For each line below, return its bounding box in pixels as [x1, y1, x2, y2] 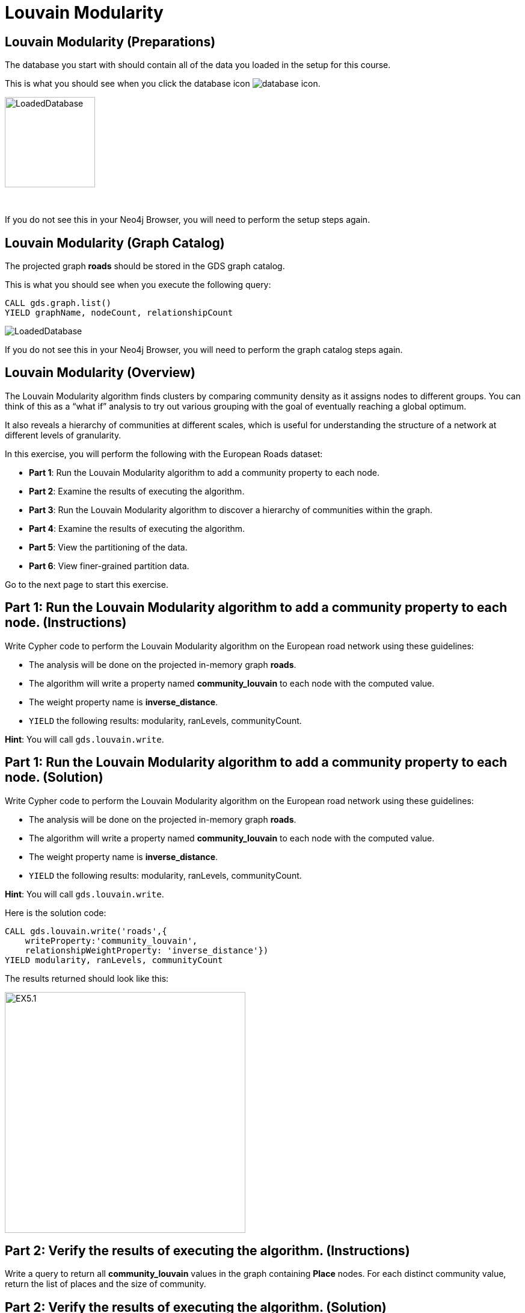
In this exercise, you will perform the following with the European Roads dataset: [5, 448, 323, 459]
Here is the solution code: [5, 907, 106, 918]
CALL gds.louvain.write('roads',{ [5, 926, 167, 936]
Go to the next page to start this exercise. [5, 579, 168, 590]
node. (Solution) [5, 770, 103, 785]
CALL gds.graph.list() [5, 298, 112, 308]
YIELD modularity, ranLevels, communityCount [5, 955, 223, 965]
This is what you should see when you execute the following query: [5, 279, 271, 290]
